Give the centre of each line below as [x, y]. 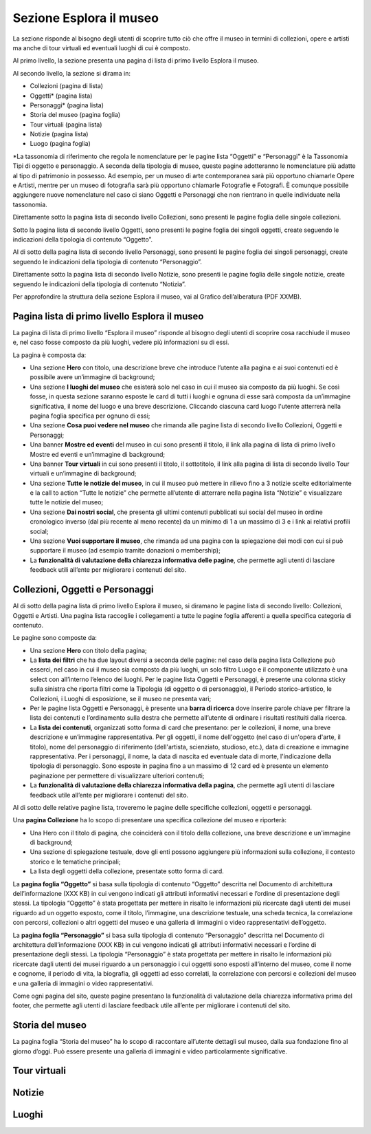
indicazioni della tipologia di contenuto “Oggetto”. [83, 239]
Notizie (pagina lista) [59, 134]
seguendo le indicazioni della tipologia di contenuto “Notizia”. [99, 284]
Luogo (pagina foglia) [60, 144]
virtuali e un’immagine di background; [83, 473]
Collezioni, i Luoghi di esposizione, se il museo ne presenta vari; [121, 698]
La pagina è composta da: [49, 355]
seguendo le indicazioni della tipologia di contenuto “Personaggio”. [108, 261]
